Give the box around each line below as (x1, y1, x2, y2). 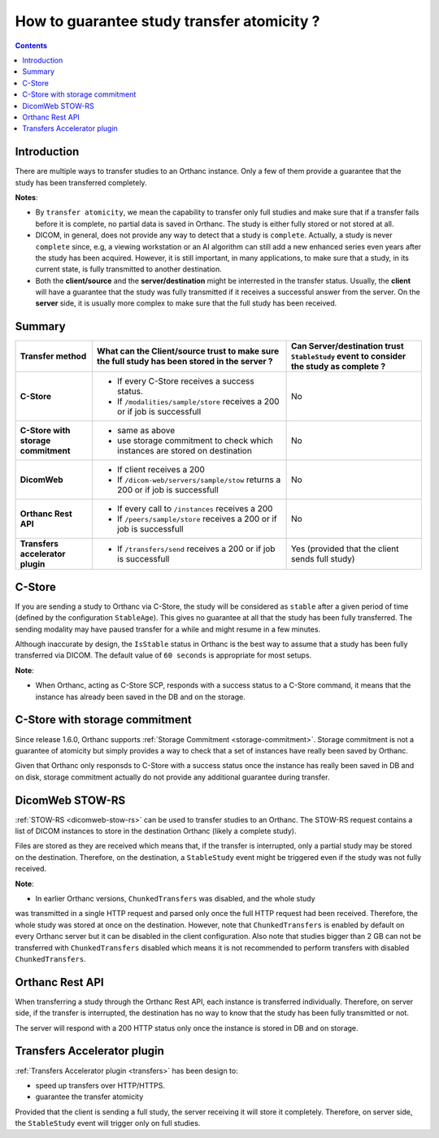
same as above (116, 425, 176, 437)
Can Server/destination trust (290, 341, 404, 352)
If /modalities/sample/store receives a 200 (116, 396, 280, 407)
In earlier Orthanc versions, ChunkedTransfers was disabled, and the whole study (35, 893, 316, 903)
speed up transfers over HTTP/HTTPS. (35, 1080, 166, 1090)
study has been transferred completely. (15, 177, 147, 187)
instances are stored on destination (116, 445, 252, 457)
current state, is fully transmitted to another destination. (35, 264, 223, 274)
